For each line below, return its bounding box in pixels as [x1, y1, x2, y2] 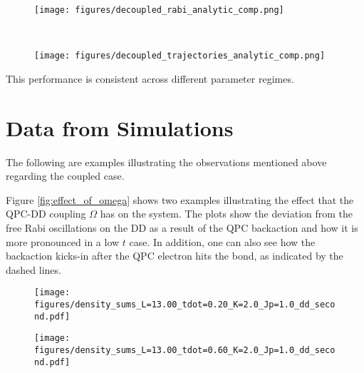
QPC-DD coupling [6, 206, 86, 221]
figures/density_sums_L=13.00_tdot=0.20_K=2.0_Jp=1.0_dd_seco [34, 300, 336, 310]
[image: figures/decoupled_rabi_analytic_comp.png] [34, 5, 284, 15]
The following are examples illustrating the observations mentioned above [6, 154, 327, 169]
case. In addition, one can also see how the [129, 234, 316, 249]
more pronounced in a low [6, 234, 120, 249]
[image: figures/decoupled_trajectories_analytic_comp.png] [34, 51, 326, 61]
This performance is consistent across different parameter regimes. [6, 71, 294, 86]
